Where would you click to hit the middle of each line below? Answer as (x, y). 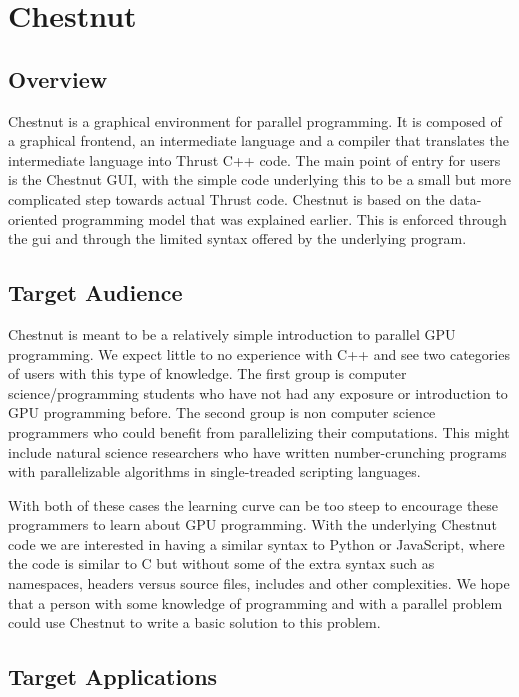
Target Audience (95, 292)
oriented (33, 218)
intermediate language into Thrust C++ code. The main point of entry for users (254, 159)
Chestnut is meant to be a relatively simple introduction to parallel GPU (232, 333)
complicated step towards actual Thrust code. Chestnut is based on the (226, 198)
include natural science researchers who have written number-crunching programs (257, 451)
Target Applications (113, 676)
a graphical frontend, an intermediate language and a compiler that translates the (258, 140)
